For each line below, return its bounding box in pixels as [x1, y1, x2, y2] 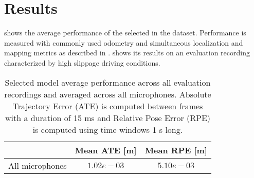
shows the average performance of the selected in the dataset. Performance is [4, 27, 246, 38]
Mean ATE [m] [75, 144, 137, 156]
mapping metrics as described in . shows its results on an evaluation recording [4, 47, 250, 58]
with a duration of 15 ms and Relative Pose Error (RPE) [5, 111, 211, 124]
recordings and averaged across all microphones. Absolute [4, 88, 211, 100]
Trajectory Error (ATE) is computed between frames [12, 100, 203, 112]
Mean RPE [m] [144, 144, 207, 156]
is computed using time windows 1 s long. [32, 123, 183, 135]
